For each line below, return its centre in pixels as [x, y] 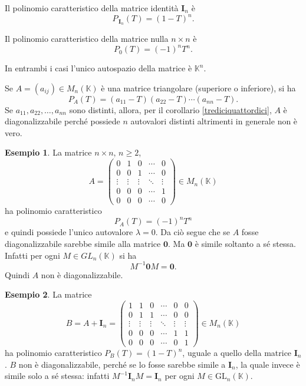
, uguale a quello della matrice [237, 353]
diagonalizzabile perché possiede [62, 121]
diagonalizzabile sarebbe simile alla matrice [83, 243]
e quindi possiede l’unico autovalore [69, 232]
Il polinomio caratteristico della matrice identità [92, 8]
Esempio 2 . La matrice [48, 294]
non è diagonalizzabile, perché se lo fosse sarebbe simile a [122, 364]
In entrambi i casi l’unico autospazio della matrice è [98, 68]
